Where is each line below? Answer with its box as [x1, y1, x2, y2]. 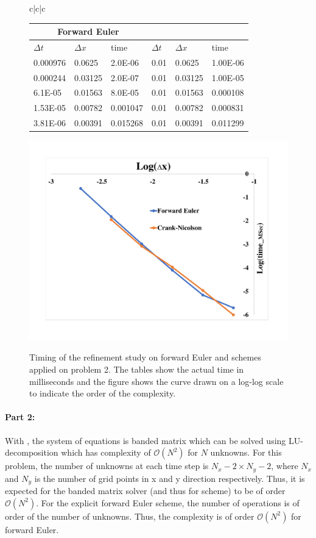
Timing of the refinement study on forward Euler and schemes [29, 351, 261, 364]
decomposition [5, 446, 58, 459]
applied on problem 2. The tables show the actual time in [29, 362, 244, 375]
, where [271, 459, 298, 472]
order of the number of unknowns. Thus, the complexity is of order [5, 509, 255, 522]
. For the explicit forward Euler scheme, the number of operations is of [36, 496, 300, 509]
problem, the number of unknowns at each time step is [5, 459, 209, 472]
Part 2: [5, 411, 35, 423]
